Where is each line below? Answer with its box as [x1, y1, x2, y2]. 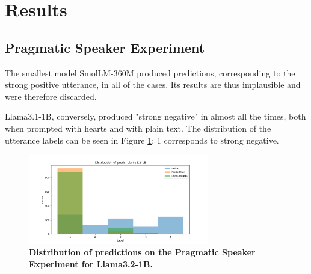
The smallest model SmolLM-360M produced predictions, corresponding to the [5, 66, 295, 79]
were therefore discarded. [5, 90, 97, 102]
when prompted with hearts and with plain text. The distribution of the [5, 121, 271, 134]
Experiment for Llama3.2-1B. [29, 257, 153, 270]
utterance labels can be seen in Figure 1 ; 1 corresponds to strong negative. [5, 133, 279, 146]
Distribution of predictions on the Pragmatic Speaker [29, 246, 256, 258]
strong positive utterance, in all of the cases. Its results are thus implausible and [5, 78, 301, 91]
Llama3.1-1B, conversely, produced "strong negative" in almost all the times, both [5, 110, 306, 123]
